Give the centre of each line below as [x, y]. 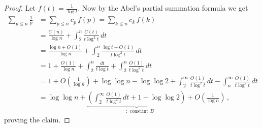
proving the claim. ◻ [37, 119]
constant [139, 111]
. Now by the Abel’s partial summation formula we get [163, 8]
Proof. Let [20, 8]
